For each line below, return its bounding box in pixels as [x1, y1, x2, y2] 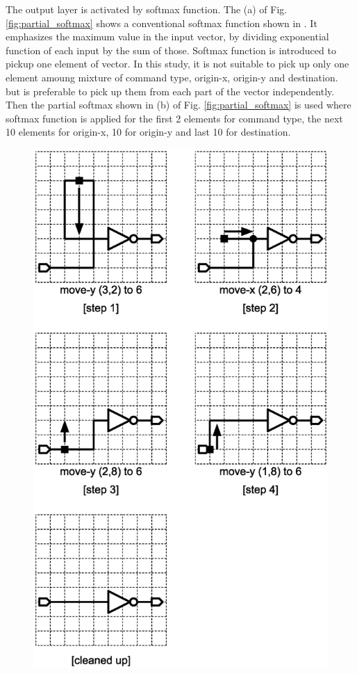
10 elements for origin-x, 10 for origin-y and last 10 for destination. [6, 125, 291, 139]
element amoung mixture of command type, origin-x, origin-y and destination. [6, 70, 338, 84]
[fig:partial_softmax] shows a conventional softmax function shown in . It [6, 15, 317, 30]
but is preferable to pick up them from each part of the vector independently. [6, 83, 335, 98]
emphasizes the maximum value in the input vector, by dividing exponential [6, 29, 329, 44]
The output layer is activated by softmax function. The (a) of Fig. [6, 2, 288, 16]
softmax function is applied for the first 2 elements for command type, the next [6, 111, 343, 125]
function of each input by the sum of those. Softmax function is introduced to [6, 42, 336, 57]
